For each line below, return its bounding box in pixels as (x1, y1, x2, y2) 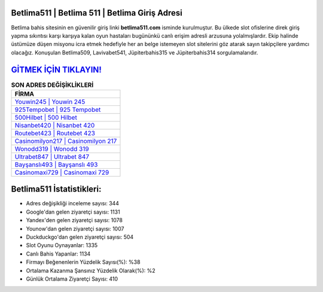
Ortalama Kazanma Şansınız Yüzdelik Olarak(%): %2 (26, 267, 156, 274)
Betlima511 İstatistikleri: (11, 184, 102, 194)
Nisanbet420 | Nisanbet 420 (14, 121, 95, 129)
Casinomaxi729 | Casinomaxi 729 (14, 168, 109, 177)
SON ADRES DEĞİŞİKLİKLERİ (11, 81, 94, 89)
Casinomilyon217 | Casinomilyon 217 (14, 136, 117, 145)
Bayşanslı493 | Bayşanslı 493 (14, 160, 98, 169)
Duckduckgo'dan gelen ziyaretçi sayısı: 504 (26, 233, 134, 241)
